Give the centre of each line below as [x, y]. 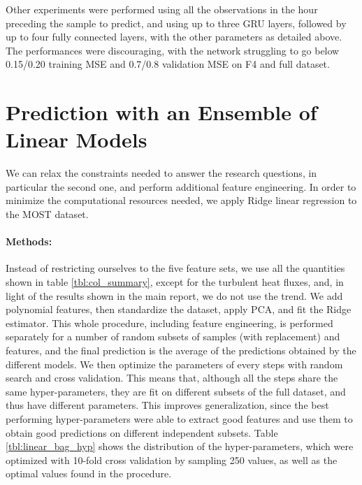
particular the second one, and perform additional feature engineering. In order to [181, 186]
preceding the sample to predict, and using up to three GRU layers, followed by [176, 23]
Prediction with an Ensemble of [161, 112]
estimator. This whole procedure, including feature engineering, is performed [169, 323]
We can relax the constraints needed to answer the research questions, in [161, 173]
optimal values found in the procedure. [89, 473]
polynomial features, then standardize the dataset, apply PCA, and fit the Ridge [179, 309]
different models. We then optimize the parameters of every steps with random [174, 364]
